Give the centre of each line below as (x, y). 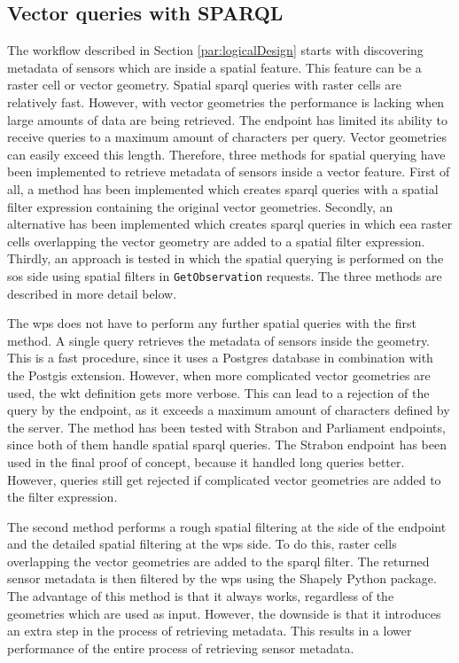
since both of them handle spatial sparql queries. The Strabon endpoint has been (227, 445)
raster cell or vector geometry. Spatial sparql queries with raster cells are (204, 85)
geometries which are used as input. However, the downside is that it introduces (224, 613)
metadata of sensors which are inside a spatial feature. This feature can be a (214, 67)
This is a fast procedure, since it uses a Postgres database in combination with (220, 358)
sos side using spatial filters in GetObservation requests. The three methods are (225, 275)
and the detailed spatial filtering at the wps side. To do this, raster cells (202, 544)
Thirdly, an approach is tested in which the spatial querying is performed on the (226, 258)
